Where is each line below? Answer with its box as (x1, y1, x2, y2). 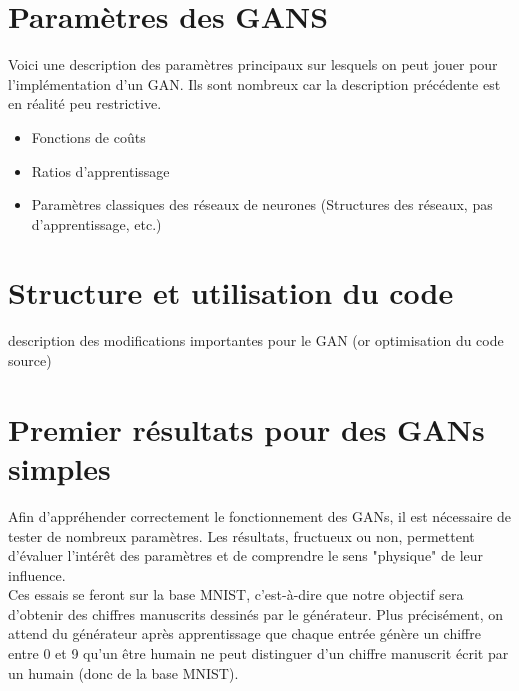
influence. (8, 564, 66, 585)
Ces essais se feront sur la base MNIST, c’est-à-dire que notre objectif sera (8, 584, 464, 605)
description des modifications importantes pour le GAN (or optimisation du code (8, 330, 504, 351)
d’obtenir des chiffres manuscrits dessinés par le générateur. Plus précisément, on (8, 603, 504, 624)
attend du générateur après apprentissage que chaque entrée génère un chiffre (8, 623, 481, 644)
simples (8, 447, 111, 488)
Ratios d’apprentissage (31, 160, 170, 181)
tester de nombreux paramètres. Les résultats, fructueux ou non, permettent (8, 525, 475, 546)
